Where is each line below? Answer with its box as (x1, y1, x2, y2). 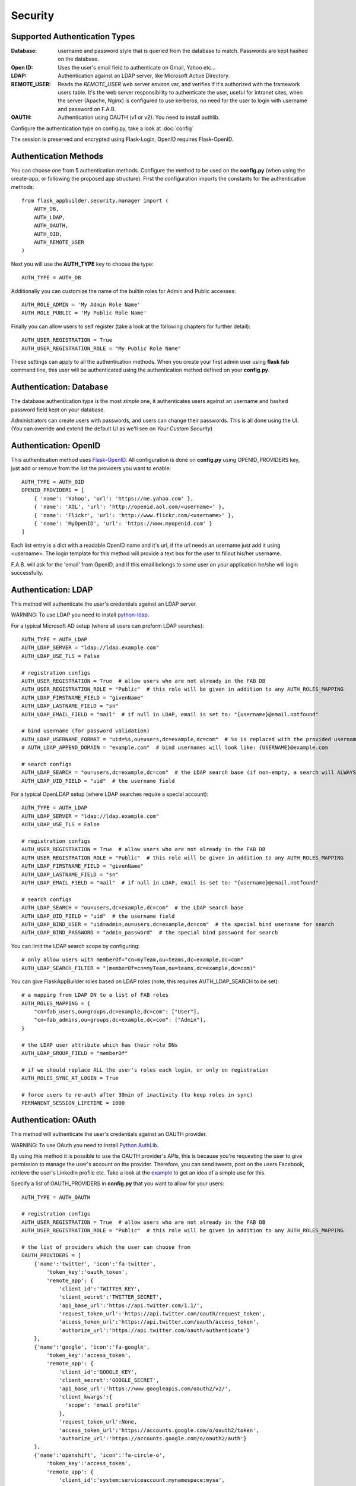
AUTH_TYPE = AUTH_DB (21, 274, 81, 281)
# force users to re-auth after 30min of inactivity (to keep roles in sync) (21, 1091, 253, 1098)
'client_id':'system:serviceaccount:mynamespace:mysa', (59, 1476, 225, 1483)
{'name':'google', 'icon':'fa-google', (33, 1343, 150, 1350)
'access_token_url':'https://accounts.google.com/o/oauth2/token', (59, 1427, 259, 1434)
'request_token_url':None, (59, 1418, 138, 1425)
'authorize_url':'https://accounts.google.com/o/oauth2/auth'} (59, 1435, 247, 1441)
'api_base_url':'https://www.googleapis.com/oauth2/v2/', (59, 1385, 231, 1392)
